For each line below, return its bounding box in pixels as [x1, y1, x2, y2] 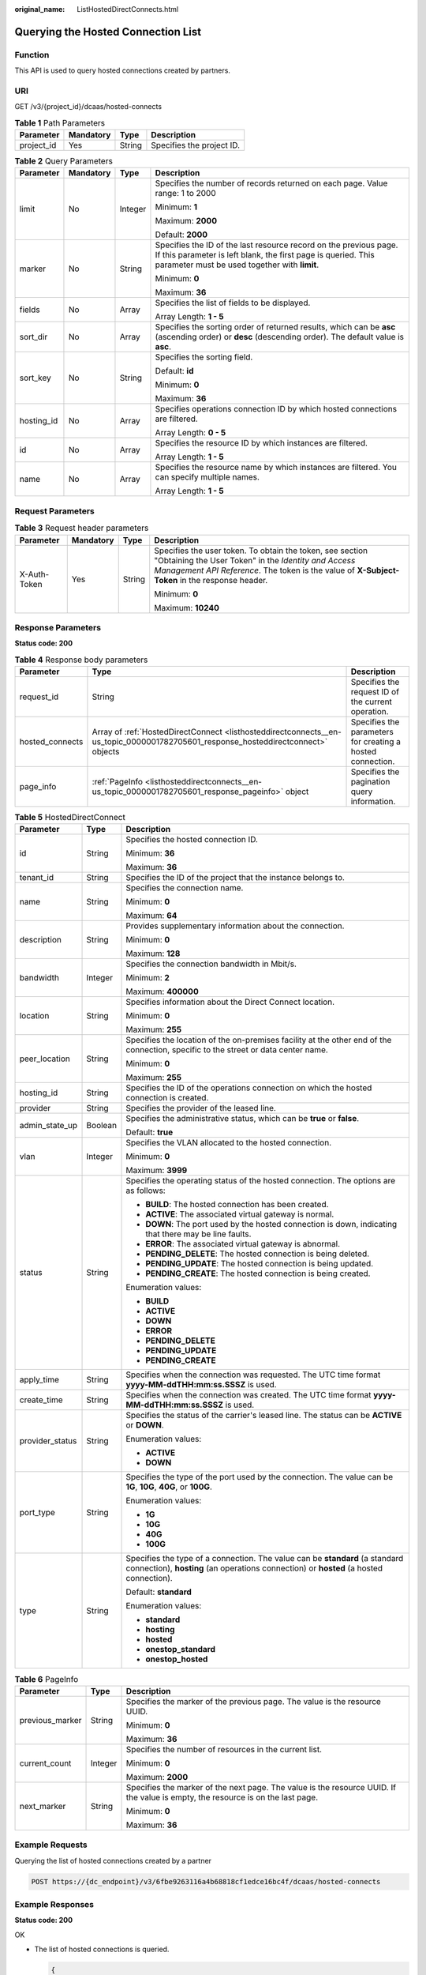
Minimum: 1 [155, 201, 198, 213]
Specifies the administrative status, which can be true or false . [125, 1113, 360, 1124]
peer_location [19, 1053, 70, 1064]
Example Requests [14, 1839, 88, 1850]
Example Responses [14, 1898, 95, 1909]
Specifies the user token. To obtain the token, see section [154, 545, 368, 556]
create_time [19, 1394, 63, 1405]
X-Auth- [19, 569, 50, 580]
